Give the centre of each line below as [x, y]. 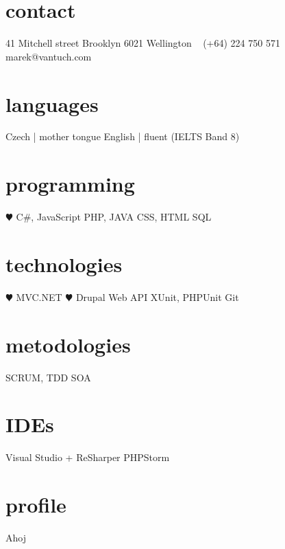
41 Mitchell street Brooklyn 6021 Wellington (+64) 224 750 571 [143, 43]
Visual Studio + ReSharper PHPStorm [88, 457]
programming [70, 184]
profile [36, 505]
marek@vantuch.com [49, 56]
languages [52, 103]
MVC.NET [39, 296]
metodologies [68, 344]
